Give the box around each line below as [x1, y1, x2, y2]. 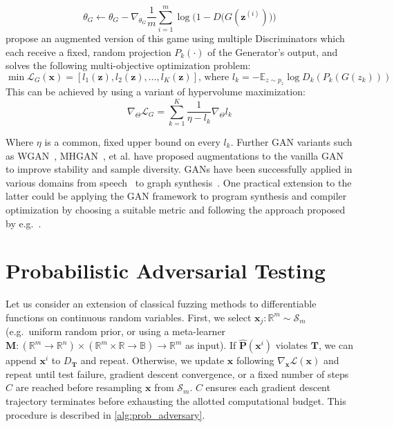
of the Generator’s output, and [207, 44, 338, 59]
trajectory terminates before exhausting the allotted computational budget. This [6, 393, 346, 408]
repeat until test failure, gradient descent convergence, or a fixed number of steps [6, 366, 349, 381]
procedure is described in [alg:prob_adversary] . [6, 407, 205, 421]
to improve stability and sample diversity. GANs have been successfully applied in [6, 162, 353, 176]
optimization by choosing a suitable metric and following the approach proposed [6, 202, 346, 216]
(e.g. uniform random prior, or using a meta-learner [6, 324, 226, 339]
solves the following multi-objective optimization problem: [6, 58, 251, 73]
